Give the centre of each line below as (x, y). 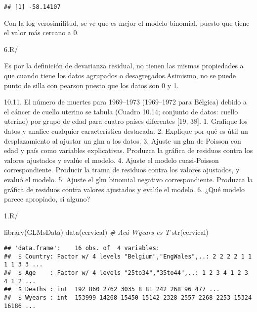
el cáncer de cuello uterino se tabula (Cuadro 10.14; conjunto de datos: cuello (121, 111)
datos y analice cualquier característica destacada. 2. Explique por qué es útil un (126, 131)
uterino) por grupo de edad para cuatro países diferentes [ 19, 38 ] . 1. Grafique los (126, 121)
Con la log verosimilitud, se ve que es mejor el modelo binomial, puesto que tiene (127, 23)
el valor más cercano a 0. (42, 32)
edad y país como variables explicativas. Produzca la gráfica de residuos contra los (128, 150)
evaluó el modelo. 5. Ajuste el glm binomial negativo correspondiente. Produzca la (128, 179)
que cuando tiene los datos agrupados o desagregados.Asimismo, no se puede (120, 76)
